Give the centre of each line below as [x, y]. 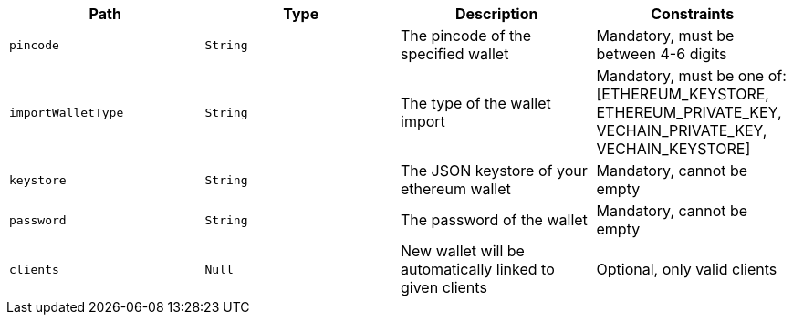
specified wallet [455, 54]
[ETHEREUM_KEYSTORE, [683, 94]
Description [497, 14]
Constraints [693, 14]
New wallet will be [463, 251]
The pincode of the [466, 36]
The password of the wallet [494, 220]
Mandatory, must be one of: [691, 76]
